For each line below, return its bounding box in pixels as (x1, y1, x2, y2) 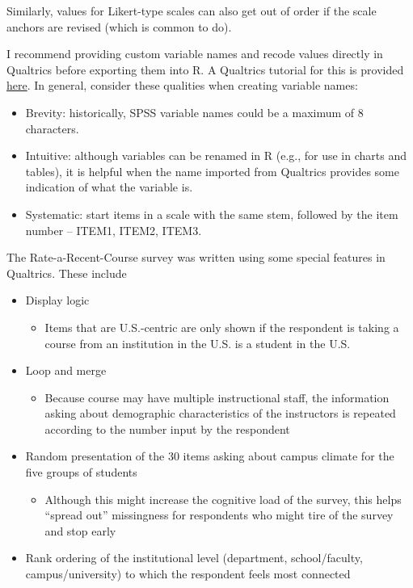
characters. (25, 120, 79, 136)
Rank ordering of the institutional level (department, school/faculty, (25, 549, 363, 566)
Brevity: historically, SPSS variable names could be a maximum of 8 (25, 103, 364, 120)
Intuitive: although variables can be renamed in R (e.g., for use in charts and (25, 147, 407, 164)
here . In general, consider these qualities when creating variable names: (6, 77, 358, 94)
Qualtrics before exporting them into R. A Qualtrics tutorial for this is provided (6, 61, 404, 78)
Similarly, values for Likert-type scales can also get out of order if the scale (6, 2, 377, 19)
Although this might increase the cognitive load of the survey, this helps (44, 490, 402, 507)
